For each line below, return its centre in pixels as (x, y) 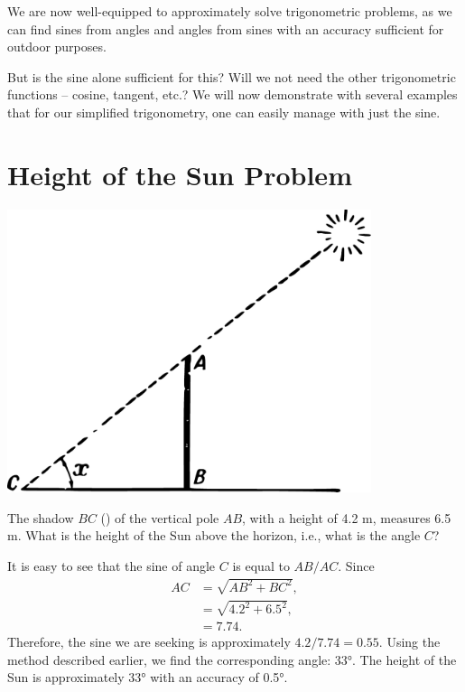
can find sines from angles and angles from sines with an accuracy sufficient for (226, 28)
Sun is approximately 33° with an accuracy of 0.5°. (148, 677)
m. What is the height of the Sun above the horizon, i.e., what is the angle (214, 535)
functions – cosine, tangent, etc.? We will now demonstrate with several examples (232, 94)
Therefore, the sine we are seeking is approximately (149, 642)
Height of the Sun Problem (180, 174)
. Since (356, 565)
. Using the (409, 642)
